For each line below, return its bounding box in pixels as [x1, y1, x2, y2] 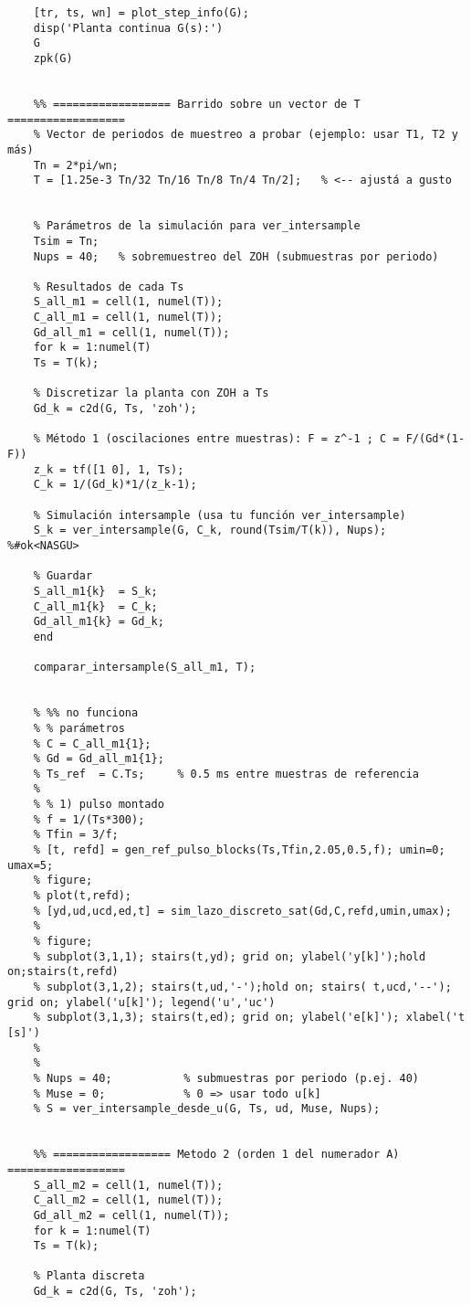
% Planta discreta [33, 1269, 145, 1283]
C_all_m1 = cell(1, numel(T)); [33, 311, 224, 324]
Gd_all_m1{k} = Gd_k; [33, 615, 164, 629]
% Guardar [33, 569, 93, 583]
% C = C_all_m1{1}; [33, 737, 152, 750]
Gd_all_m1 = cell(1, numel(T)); [33, 325, 230, 339]
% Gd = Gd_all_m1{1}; [33, 752, 164, 766]
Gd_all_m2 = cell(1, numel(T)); [33, 1208, 230, 1222]
